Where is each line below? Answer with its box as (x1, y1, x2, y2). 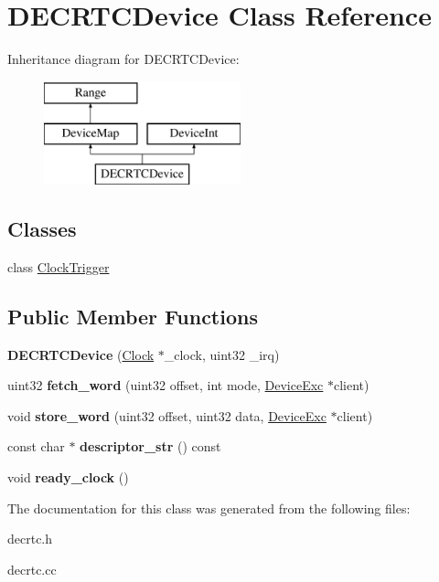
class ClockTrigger (7, 257, 110, 276)
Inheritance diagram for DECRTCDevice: (7, 49, 240, 69)
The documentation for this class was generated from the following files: (7, 498, 411, 517)
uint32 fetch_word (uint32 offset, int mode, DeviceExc (7, 376, 324, 395)
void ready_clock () (7, 468, 129, 487)
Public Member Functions (7, 302, 258, 330)
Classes (7, 215, 77, 243)
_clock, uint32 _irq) (164, 344, 280, 364)
